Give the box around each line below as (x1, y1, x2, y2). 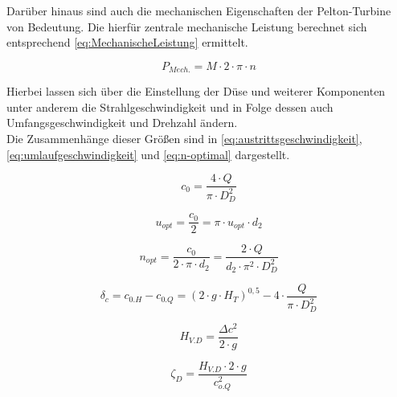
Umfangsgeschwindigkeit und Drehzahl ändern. (6, 114, 238, 131)
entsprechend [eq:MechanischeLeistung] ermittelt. (6, 34, 248, 51)
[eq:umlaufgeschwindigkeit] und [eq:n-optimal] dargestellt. (6, 145, 290, 162)
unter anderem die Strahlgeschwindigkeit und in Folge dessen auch (6, 98, 334, 115)
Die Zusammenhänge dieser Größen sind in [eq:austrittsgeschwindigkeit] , (6, 130, 362, 147)
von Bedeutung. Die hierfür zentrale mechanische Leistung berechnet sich (6, 18, 367, 35)
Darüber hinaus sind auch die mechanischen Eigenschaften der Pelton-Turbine (6, 2, 391, 18)
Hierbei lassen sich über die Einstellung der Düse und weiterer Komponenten (6, 83, 386, 100)
